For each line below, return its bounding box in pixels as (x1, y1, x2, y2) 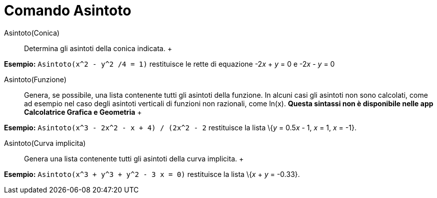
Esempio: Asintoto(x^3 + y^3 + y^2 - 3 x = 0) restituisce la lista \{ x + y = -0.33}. (4, 169, 300, 178)
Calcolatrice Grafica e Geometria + (24, 107, 142, 116)
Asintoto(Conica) (4, 28, 60, 37)
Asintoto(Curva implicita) (4, 138, 86, 147)
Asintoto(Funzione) (4, 75, 67, 84)
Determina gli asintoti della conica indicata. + (24, 44, 172, 53)
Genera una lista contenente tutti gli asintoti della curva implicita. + (24, 154, 244, 163)
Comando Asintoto (4, 2, 132, 19)
